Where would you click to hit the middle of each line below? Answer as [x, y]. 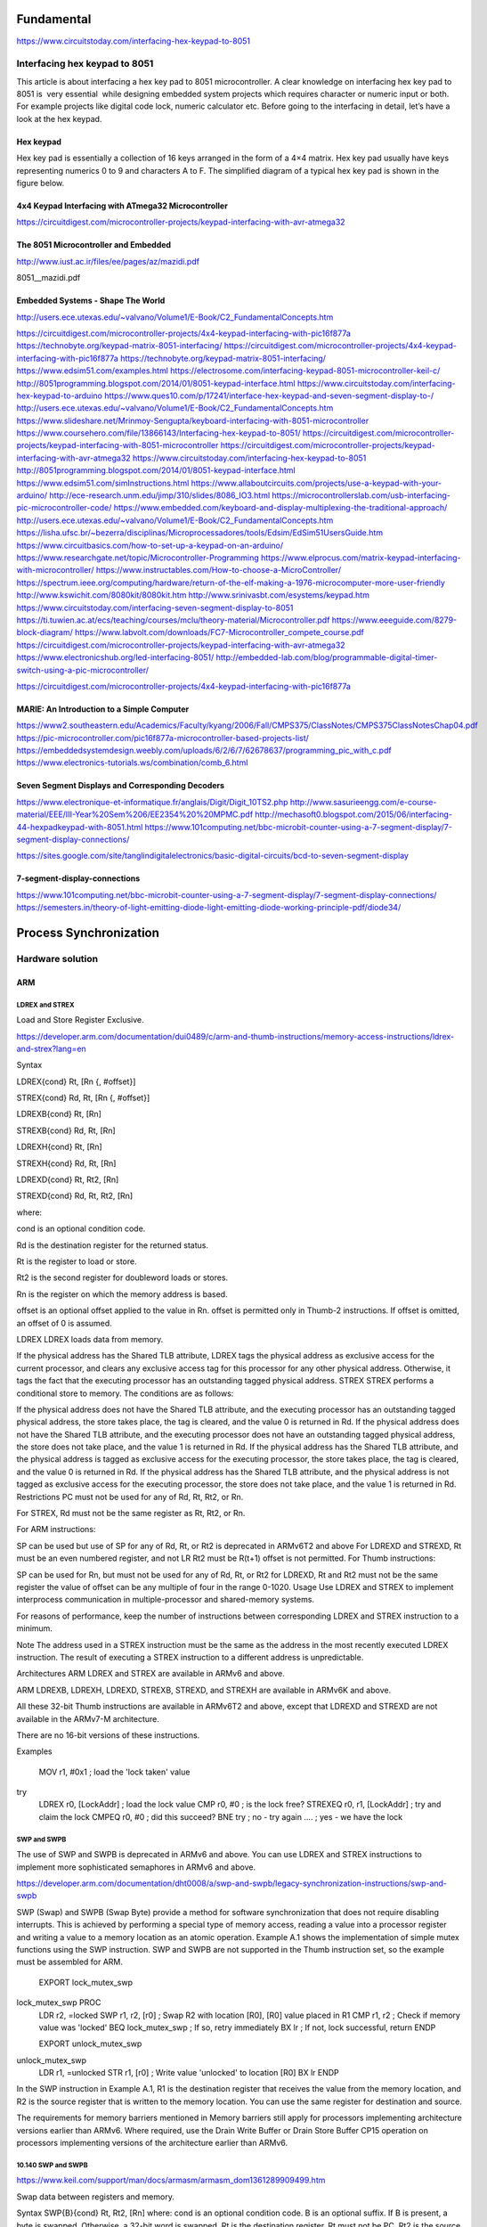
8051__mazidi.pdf [49, 278]
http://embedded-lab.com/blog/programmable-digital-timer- [327, 657]
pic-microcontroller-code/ [64, 508]
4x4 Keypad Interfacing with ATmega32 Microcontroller [122, 206]
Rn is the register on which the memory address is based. [122, 1294]
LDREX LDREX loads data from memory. [90, 1339]
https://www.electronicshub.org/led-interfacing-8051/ [115, 657]
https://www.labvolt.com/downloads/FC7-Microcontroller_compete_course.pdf [219, 632]
